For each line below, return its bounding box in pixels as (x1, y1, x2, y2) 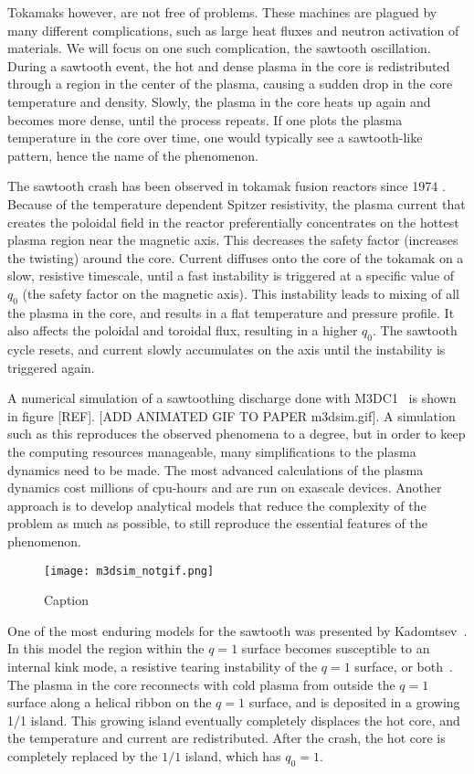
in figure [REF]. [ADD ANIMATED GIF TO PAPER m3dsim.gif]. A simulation (7, 406, 456, 425)
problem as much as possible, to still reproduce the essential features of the (7, 514, 428, 533)
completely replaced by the (7, 747, 158, 766)
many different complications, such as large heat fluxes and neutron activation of (7, 20, 459, 39)
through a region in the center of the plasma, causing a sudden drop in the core (7, 74, 453, 93)
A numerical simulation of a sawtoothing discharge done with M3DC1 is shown (7, 388, 457, 408)
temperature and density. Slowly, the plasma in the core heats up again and (7, 91, 431, 111)
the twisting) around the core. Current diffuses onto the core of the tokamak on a (7, 248, 464, 267)
